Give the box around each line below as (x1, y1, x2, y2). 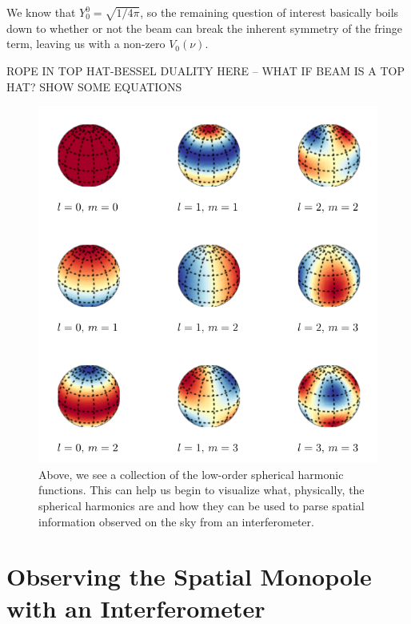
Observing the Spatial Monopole (6, 560, 372, 593)
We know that (6, 4, 76, 20)
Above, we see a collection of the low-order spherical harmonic (38, 465, 344, 482)
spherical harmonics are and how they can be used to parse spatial (38, 497, 365, 513)
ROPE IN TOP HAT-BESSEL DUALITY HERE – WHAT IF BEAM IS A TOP (6, 62, 405, 79)
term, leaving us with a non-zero (6, 35, 166, 52)
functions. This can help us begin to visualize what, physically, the (38, 481, 365, 498)
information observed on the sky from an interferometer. (38, 513, 314, 529)
